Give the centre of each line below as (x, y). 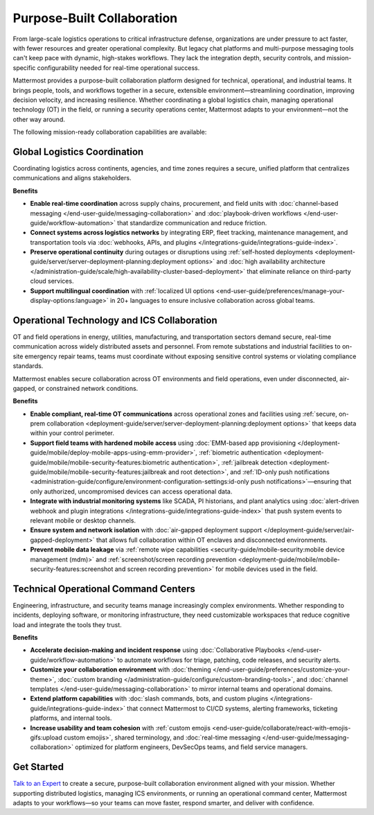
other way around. (39, 119)
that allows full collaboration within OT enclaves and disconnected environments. (212, 540)
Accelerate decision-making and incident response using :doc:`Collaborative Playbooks (158, 650)
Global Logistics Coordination (78, 151)
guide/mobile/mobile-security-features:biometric (100, 462)
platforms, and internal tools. (71, 718)
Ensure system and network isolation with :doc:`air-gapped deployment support (146, 530)
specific (24, 68)
